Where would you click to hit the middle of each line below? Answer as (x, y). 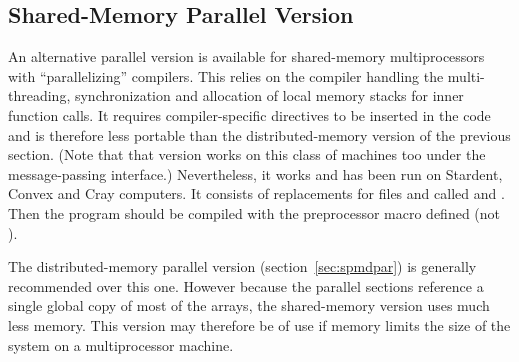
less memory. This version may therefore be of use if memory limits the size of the (259, 324)
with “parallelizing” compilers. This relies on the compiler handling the (226, 75)
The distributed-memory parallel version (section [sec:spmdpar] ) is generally (242, 266)
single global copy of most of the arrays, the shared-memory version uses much (249, 305)
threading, (39, 95)
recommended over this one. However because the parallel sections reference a (246, 285)
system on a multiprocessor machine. (121, 344)
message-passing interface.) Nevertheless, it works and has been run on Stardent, (255, 173)
